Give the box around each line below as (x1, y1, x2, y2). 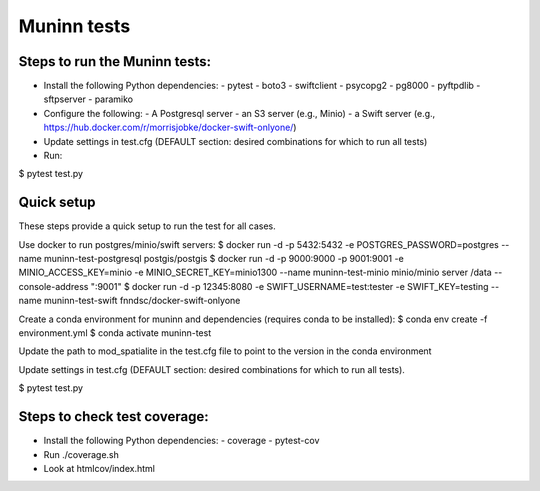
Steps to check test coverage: (18, 408, 209, 425)
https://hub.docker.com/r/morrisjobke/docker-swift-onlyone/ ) (43, 121, 297, 134)
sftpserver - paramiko (43, 93, 134, 105)
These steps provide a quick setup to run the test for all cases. (18, 220, 277, 232)
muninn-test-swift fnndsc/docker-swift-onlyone (43, 295, 241, 307)
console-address (18, 280, 89, 292)
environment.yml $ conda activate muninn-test (18, 327, 212, 339)
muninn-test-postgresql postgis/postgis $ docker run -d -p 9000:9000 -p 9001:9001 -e (43, 253, 404, 265)
